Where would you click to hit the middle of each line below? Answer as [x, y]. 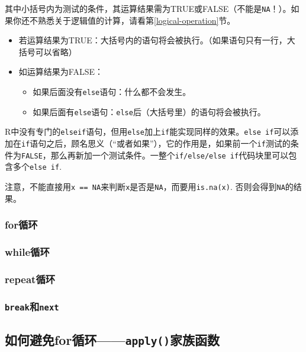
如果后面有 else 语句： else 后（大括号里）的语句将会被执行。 [149, 111]
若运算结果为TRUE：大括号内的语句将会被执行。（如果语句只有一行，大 [157, 40]
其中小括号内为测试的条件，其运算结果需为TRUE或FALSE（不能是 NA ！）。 [148, 8]
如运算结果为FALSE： [61, 72]
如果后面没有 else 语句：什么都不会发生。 [112, 92]
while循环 [27, 251]
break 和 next [32, 306]
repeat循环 [30, 279]
